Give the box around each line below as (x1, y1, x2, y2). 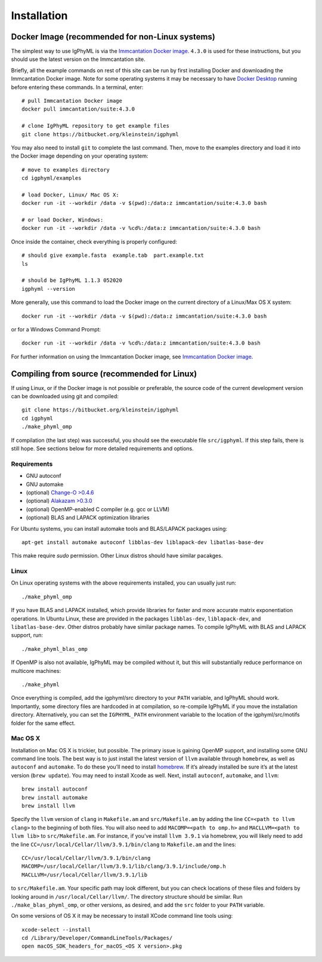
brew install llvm (21, 803, 76, 809)
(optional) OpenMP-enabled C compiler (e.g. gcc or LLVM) (26, 505, 170, 513)
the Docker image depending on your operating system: (11, 152, 148, 159)
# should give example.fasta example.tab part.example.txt (21, 252, 204, 259)
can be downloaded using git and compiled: (11, 393, 119, 400)
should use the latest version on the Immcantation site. (11, 56, 145, 63)
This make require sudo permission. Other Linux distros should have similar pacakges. (11, 552, 223, 560)
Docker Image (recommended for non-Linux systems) (11, 32, 216, 42)
